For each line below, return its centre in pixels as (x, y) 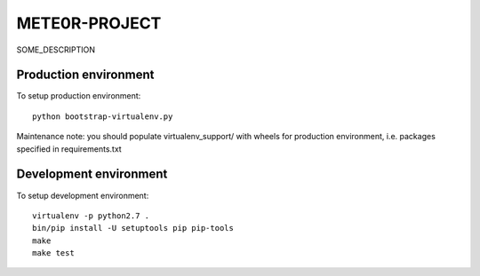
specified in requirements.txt (69, 149)
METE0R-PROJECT (89, 23)
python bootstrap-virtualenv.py (103, 116)
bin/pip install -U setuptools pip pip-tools (133, 228)
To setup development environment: (83, 195)
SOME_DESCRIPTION (56, 50)
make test (53, 253)
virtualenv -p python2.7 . (91, 216)
